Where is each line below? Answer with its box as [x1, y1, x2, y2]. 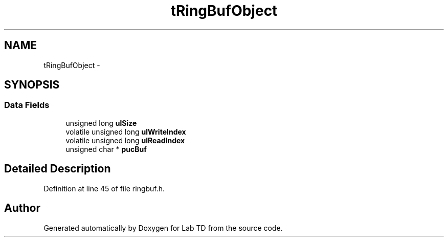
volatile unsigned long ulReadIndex [65, 136, 185, 145]
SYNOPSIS [4, 78, 60, 92]
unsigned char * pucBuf [65, 144, 147, 154]
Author [4, 202, 40, 215]
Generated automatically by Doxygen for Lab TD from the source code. [43, 223, 283, 232]
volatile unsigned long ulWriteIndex [65, 127, 186, 136]
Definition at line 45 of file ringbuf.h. [43, 184, 165, 193]
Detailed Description [4, 162, 111, 176]
